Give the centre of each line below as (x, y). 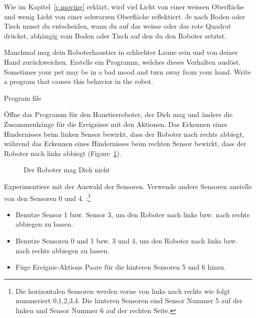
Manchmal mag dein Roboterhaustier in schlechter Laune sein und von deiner (121, 52)
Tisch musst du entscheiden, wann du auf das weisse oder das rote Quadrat (118, 26)
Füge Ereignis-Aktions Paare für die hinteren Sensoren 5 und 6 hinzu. (121, 267)
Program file (23, 98)
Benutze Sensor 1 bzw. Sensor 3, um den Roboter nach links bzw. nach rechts (133, 214)
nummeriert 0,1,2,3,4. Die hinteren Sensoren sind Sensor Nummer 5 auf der (129, 300)
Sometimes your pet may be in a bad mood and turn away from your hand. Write (128, 71)
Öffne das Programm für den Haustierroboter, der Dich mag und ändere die (118, 114)
